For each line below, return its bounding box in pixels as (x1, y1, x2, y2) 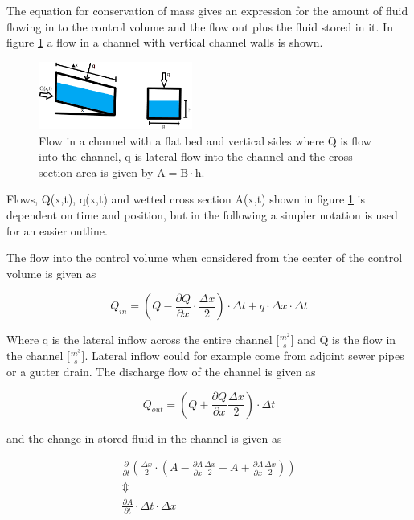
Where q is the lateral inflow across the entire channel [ (6, 331, 280, 348)
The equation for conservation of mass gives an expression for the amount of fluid (6, 2, 408, 18)
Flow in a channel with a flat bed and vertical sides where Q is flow (39, 132, 371, 149)
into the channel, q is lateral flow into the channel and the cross (39, 148, 353, 165)
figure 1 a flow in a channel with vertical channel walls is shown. (6, 34, 323, 51)
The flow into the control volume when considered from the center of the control (6, 249, 403, 266)
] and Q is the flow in (290, 331, 396, 348)
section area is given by (39, 163, 154, 180)
